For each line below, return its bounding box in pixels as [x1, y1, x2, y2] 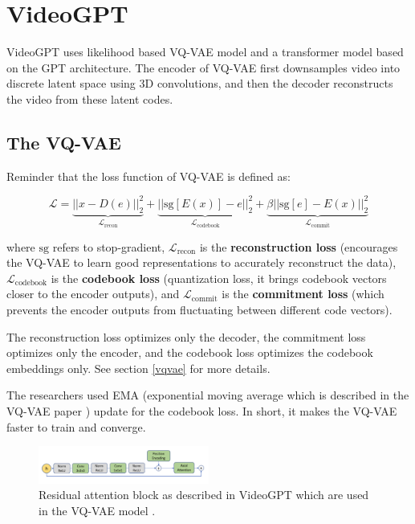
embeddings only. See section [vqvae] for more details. [6, 359, 271, 376]
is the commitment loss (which [222, 285, 384, 302]
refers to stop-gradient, [52, 238, 165, 255]
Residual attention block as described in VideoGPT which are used [39, 486, 369, 503]
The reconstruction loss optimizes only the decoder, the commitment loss [6, 328, 366, 345]
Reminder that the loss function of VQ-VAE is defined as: [6, 167, 291, 184]
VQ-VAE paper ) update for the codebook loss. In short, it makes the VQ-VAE [6, 403, 397, 420]
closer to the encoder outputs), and [6, 285, 180, 302]
